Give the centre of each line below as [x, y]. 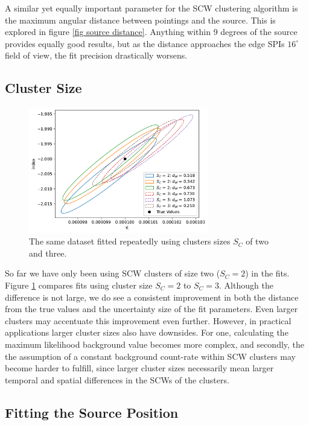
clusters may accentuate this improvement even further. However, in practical [148, 320]
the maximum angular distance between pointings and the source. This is [140, 20]
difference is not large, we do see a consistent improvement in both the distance [152, 297]
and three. [48, 253]
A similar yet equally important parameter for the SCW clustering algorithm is [151, 8]
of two [257, 241]
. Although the [246, 285]
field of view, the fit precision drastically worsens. [96, 55]
